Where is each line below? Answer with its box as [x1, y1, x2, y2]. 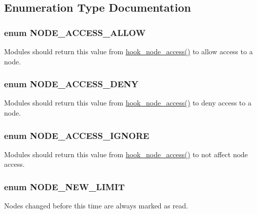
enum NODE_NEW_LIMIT [4, 180, 125, 193]
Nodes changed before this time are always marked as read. [4, 200, 188, 211]
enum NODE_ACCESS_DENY [4, 78, 138, 90]
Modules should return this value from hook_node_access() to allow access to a [4, 46, 253, 56]
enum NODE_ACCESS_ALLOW [4, 26, 146, 39]
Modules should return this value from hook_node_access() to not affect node [4, 149, 248, 159]
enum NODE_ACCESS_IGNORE [4, 129, 150, 141]
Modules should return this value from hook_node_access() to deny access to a [4, 97, 251, 108]
